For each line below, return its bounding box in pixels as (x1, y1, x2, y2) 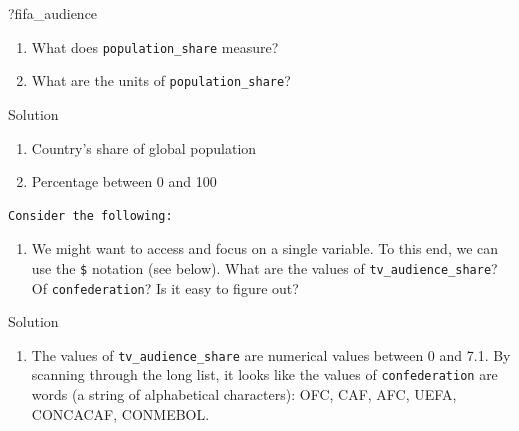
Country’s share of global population (31, 137, 257, 158)
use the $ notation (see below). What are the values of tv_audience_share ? (31, 257, 498, 278)
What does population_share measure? (31, 36, 279, 57)
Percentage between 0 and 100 (31, 171, 217, 192)
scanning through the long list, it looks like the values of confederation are (31, 364, 498, 385)
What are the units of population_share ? (31, 70, 291, 91)
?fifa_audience (8, 3, 98, 23)
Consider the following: (8, 208, 173, 223)
